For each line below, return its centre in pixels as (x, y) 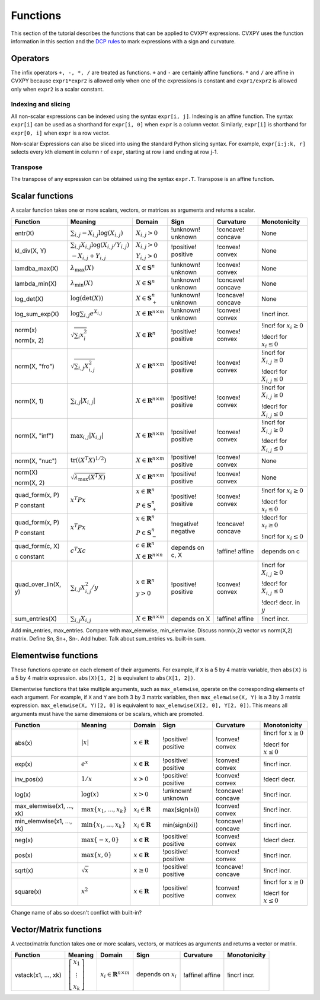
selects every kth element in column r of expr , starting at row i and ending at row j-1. (115, 152)
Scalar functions (42, 196)
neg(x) (24, 840)
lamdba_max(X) (36, 268)
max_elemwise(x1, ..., (44, 806)
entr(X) (25, 233)
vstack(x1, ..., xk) (38, 974)
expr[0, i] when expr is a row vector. (60, 133)
